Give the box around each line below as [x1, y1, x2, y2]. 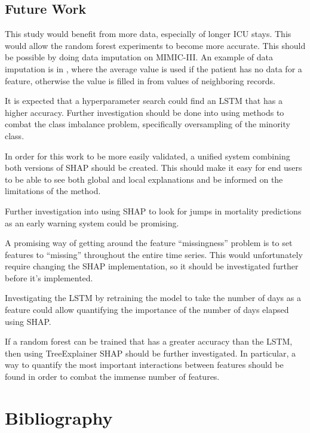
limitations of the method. [5, 185, 101, 197]
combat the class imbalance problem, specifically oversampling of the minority [5, 118, 290, 130]
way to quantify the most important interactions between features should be [5, 358, 284, 371]
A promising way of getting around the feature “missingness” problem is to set [5, 237, 293, 249]
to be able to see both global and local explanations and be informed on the [5, 173, 283, 185]
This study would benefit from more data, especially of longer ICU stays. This [5, 27, 291, 40]
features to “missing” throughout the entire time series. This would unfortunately [5, 248, 303, 260]
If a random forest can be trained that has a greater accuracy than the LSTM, [5, 335, 293, 348]
